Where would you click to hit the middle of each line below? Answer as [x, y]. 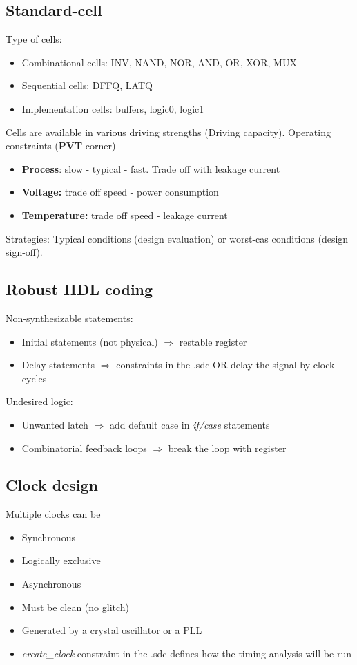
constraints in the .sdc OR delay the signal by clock [225, 365]
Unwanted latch [55, 424]
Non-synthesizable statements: [69, 318]
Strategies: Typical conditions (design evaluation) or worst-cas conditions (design [177, 238]
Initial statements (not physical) [90, 341]
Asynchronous [51, 584]
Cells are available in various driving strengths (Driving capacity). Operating [168, 132]
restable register [213, 341]
